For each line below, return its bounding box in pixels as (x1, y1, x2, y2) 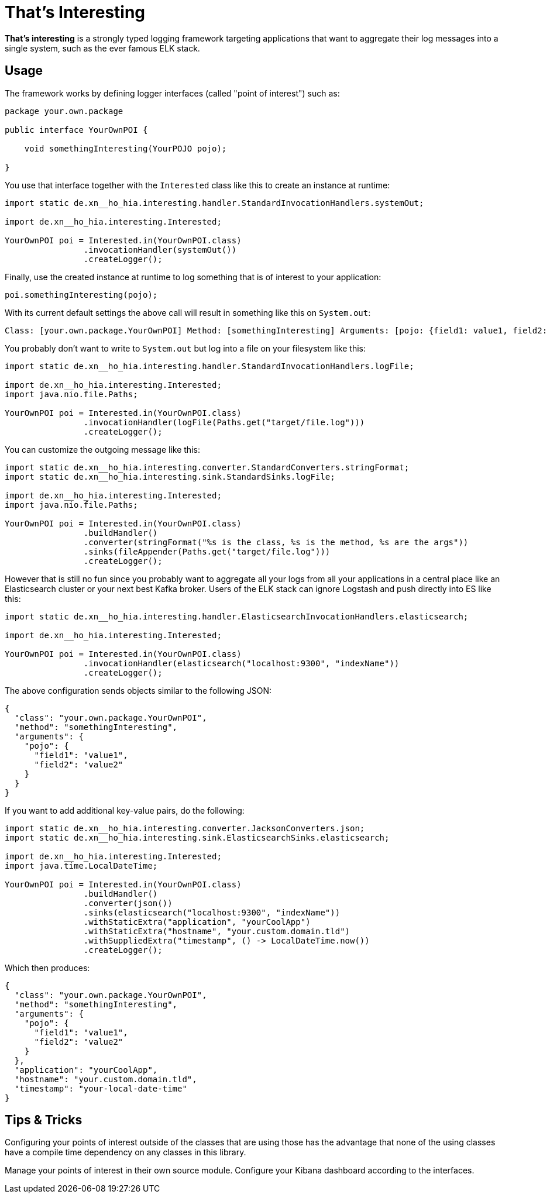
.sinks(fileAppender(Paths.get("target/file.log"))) (83, 546, 331, 556)
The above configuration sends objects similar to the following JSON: (5, 685, 272, 696)
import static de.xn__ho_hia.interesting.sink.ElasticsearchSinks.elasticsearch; (5, 832, 390, 842)
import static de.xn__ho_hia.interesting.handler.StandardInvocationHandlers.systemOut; (5, 198, 424, 208)
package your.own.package (5, 106, 123, 116)
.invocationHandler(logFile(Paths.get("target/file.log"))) (83, 417, 365, 427)
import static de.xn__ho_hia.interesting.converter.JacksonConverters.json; (5, 823, 365, 833)
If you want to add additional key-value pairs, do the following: (5, 805, 245, 815)
